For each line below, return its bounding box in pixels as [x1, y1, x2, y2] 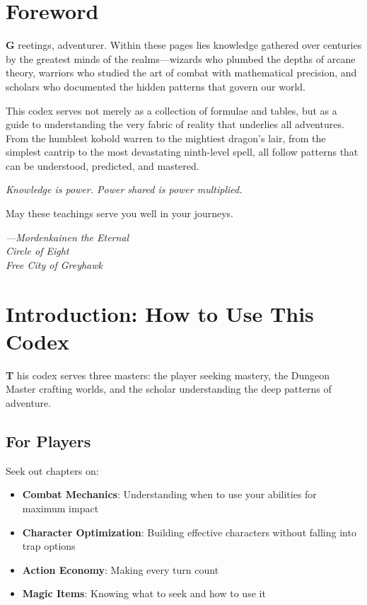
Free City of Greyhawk [6, 257, 103, 272]
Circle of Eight [6, 243, 69, 258]
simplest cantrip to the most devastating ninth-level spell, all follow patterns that [6, 144, 359, 159]
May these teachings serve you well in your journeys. [6, 206, 234, 221]
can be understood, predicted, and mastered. [6, 158, 199, 173]
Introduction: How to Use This [6, 299, 314, 328]
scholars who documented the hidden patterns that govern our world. [6, 79, 305, 93]
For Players [6, 430, 91, 451]
